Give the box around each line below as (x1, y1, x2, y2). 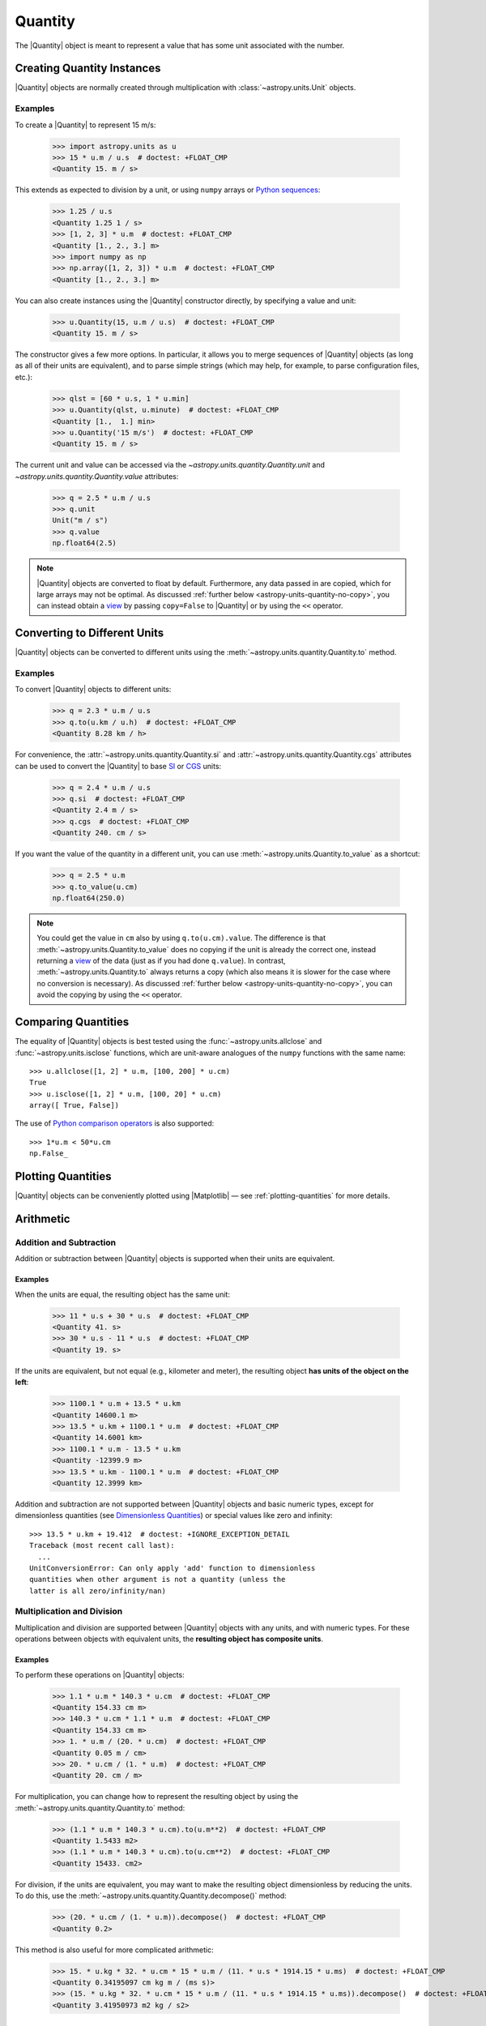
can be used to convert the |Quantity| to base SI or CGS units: (15, 761, 222, 771)
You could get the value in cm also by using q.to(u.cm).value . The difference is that (36, 933, 326, 943)
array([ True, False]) (29, 1101, 120, 1110)
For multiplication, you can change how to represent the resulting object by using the (15, 1792, 299, 1802)
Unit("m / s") (52, 515, 109, 525)
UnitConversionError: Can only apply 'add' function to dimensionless (29, 1563, 316, 1572)
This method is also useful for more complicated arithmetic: (15, 1945, 214, 1955)
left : (15, 1378, 29, 1387)
